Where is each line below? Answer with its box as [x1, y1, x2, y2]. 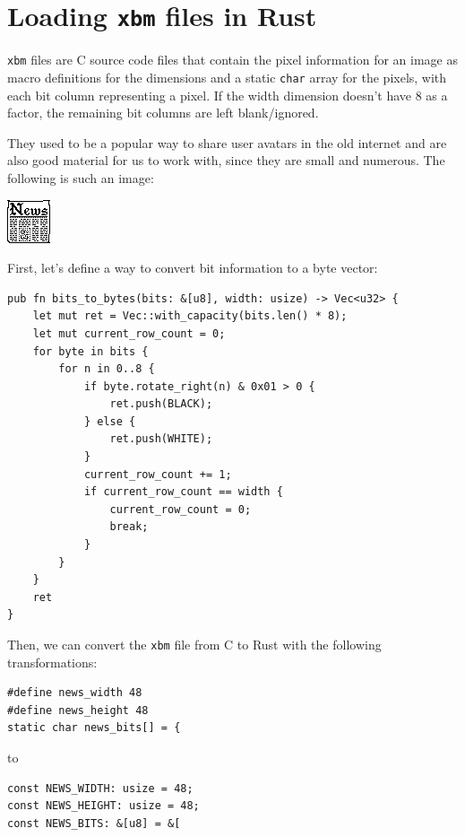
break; [109, 520, 149, 534]
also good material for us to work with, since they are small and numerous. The [7, 151, 445, 170]
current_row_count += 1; [83, 467, 232, 481]
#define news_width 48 [7, 686, 142, 700]
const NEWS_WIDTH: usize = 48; [7, 781, 194, 795]
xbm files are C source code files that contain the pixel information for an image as [7, 50, 458, 69]
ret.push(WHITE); [109, 432, 213, 446]
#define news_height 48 [7, 703, 149, 717]
